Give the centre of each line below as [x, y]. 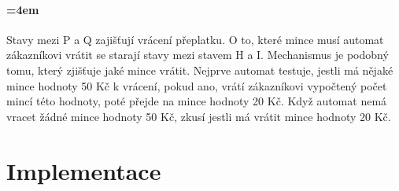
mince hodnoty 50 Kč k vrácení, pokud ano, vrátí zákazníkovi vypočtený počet [197, 85]
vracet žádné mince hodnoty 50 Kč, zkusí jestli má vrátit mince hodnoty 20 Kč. [199, 116]
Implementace [84, 170]
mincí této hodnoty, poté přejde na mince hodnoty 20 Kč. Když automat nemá [197, 101]
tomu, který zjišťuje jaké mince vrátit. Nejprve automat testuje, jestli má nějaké [200, 70]
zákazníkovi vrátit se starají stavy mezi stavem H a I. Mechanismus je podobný [198, 55]
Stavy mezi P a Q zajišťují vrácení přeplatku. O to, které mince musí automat [195, 39]
